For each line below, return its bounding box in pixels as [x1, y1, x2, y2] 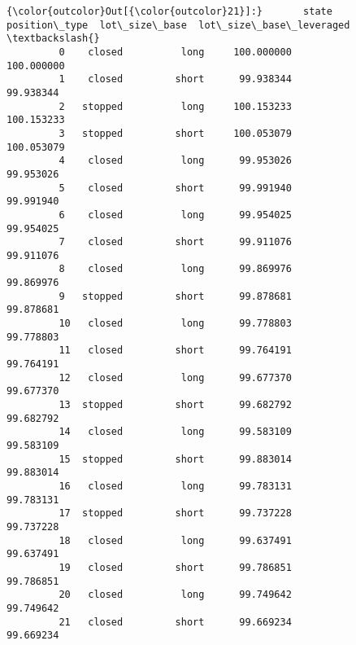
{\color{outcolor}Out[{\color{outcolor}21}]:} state [7, 6, 332, 17]
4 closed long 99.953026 [59, 155, 292, 167]
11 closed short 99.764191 [59, 344, 292, 357]
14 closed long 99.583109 [59, 426, 292, 438]
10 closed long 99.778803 [59, 318, 292, 330]
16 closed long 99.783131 [59, 480, 292, 492]
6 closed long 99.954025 [59, 208, 292, 221]
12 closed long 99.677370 [59, 371, 292, 384]
